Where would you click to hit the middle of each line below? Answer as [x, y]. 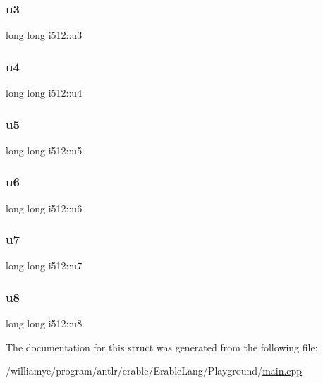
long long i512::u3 [44, 35]
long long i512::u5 [44, 150]
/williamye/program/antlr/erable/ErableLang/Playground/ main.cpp [154, 371]
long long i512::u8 [44, 323]
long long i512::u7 [44, 266]
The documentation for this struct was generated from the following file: [162, 347]
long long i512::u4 [44, 93]
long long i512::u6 [44, 208]
